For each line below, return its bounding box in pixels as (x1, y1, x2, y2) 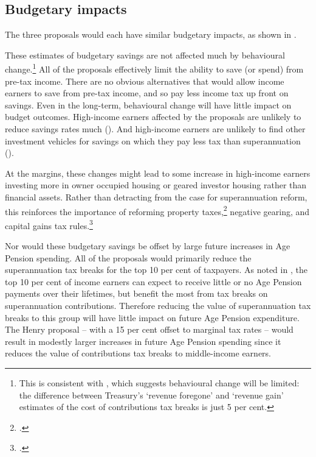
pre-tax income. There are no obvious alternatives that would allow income (5, 74, 284, 87)
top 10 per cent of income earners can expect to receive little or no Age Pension (5, 275, 302, 288)
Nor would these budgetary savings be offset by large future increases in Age (5, 239, 290, 252)
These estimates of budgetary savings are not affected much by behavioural (5, 48, 285, 61)
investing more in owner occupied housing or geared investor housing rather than (5, 179, 307, 191)
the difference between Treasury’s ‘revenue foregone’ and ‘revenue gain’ (19, 388, 284, 401)
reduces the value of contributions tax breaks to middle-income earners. (5, 347, 271, 360)
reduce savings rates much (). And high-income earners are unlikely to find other (5, 122, 306, 135)
